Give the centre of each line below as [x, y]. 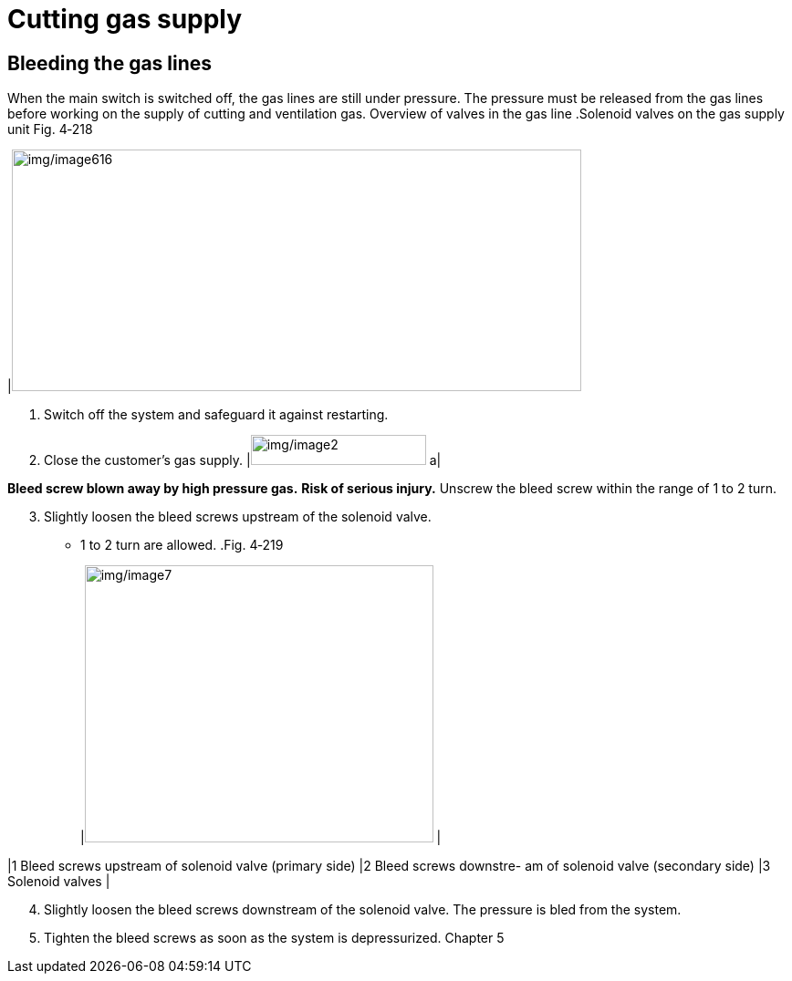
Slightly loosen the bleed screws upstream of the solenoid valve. [238, 517]
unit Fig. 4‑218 [50, 129]
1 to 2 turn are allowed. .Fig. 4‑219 [182, 545]
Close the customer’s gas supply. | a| [243, 460]
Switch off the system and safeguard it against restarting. [216, 415]
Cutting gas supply [125, 19]
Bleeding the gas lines [110, 63]
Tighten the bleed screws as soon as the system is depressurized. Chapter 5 [274, 938]
